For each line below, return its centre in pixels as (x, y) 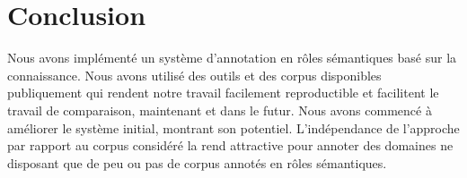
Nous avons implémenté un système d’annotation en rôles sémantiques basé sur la (232, 58)
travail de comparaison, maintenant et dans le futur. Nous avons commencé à (220, 110)
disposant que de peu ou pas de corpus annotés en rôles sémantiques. (197, 162)
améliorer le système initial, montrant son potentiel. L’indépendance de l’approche (233, 127)
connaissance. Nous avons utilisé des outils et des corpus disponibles (194, 75)
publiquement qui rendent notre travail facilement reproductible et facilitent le (223, 93)
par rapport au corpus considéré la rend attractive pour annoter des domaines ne (230, 145)
